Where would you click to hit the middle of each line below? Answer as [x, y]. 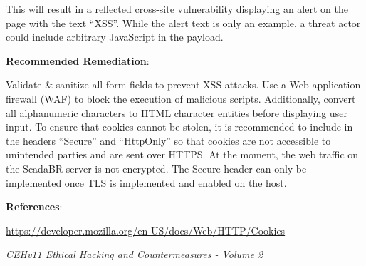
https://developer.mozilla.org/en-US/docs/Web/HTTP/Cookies [146, 230]
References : [34, 206]
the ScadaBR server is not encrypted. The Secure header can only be [156, 168]
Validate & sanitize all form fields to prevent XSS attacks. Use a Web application [183, 85]
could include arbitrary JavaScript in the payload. [115, 37]
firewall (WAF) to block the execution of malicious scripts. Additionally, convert [181, 98]
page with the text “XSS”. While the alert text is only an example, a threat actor [183, 22]
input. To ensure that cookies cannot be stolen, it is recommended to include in [179, 127]
